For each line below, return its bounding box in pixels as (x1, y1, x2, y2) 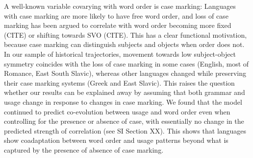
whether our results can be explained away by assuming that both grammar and (4, 87, 245, 97)
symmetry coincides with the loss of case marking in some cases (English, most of (4, 58, 249, 68)
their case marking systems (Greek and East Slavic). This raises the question (4, 77, 235, 88)
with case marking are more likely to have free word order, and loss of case (4, 10, 228, 21)
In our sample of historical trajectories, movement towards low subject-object (4, 48, 236, 59)
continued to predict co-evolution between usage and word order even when (4, 106, 230, 116)
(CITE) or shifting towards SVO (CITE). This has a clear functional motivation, (4, 29, 247, 40)
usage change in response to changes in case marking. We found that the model (4, 96, 242, 107)
